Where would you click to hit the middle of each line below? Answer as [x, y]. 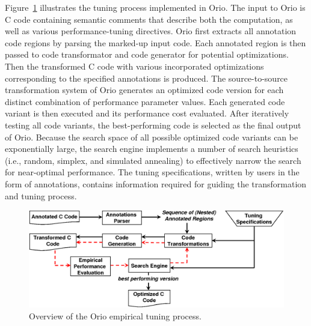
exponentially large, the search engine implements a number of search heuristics [152, 149]
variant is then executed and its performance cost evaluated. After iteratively [147, 113]
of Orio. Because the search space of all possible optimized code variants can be [152, 137]
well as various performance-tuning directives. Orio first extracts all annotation [151, 31]
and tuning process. [41, 195]
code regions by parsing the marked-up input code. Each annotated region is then [155, 42]
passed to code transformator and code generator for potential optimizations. [147, 54]
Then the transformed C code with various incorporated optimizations [134, 66]
